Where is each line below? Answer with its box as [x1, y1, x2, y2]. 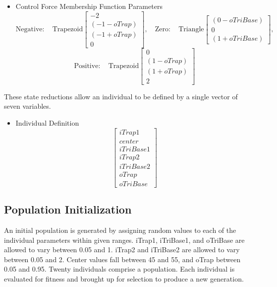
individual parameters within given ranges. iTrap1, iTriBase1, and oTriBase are [4, 234, 245, 245]
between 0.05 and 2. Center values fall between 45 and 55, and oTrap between [4, 254, 241, 264]
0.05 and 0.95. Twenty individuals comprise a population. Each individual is [4, 264, 235, 274]
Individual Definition [15, 118, 79, 128]
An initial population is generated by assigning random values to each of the [4, 225, 236, 235]
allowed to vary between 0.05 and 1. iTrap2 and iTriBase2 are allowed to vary [4, 244, 240, 255]
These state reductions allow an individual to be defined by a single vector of [4, 91, 238, 101]
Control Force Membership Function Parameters [15, 1, 163, 11]
